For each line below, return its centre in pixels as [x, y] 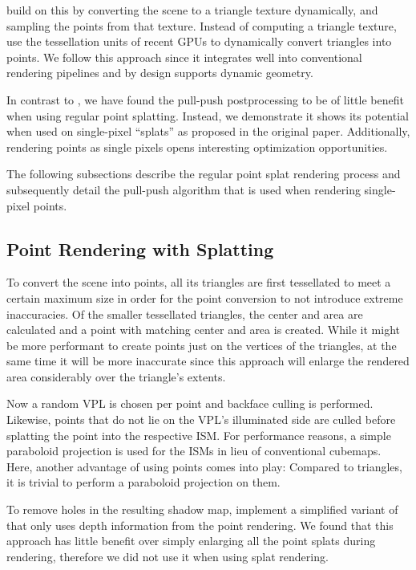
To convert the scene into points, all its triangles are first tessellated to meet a [199, 282]
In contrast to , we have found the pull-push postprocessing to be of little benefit [205, 99]
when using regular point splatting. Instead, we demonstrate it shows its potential [208, 115]
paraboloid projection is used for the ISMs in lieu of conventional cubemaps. [194, 451]
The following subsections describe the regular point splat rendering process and [204, 174]
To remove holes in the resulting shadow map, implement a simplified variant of [202, 509]
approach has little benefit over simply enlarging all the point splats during [191, 541]
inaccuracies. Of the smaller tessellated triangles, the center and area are [185, 313]
